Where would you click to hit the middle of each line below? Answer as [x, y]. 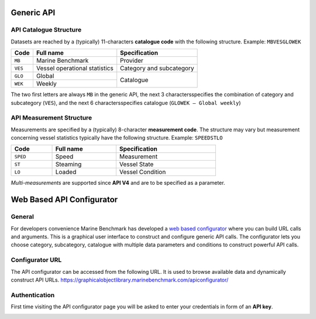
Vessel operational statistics [75, 69]
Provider [132, 60]
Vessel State [136, 164]
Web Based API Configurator [64, 200]
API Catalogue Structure [46, 30]
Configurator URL [36, 260]
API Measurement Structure [51, 118]
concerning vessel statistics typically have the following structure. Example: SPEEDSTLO [117, 138]
